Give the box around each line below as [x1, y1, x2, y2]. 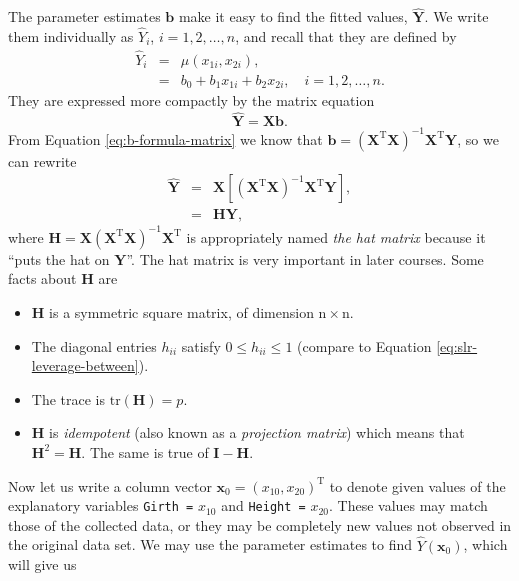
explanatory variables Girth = [8, 495, 194, 516]
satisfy [181, 335, 221, 356]
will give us [8, 554, 77, 575]
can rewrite [8, 150, 77, 171]
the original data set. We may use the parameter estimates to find [8, 534, 413, 555]
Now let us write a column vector [8, 475, 212, 496]
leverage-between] [31, 355, 139, 376]
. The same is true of [81, 441, 209, 462]
